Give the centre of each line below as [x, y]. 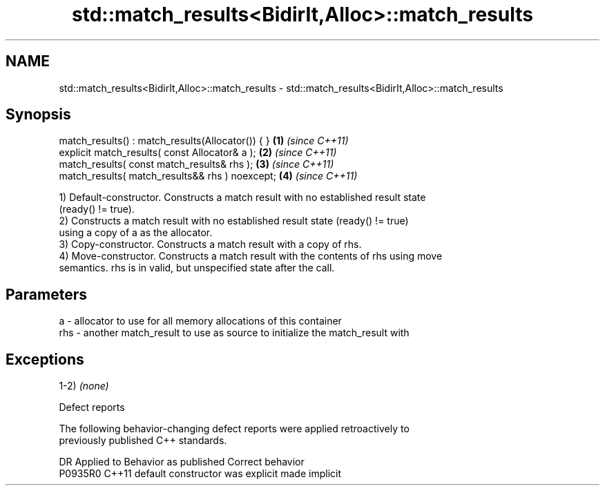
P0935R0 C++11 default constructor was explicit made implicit [200, 474]
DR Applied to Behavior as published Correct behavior [182, 462]
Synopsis [38, 115]
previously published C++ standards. [143, 441]
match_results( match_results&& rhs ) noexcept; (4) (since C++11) [208, 176]
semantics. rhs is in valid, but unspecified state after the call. [197, 268]
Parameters [46, 294]
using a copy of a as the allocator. [136, 233]
